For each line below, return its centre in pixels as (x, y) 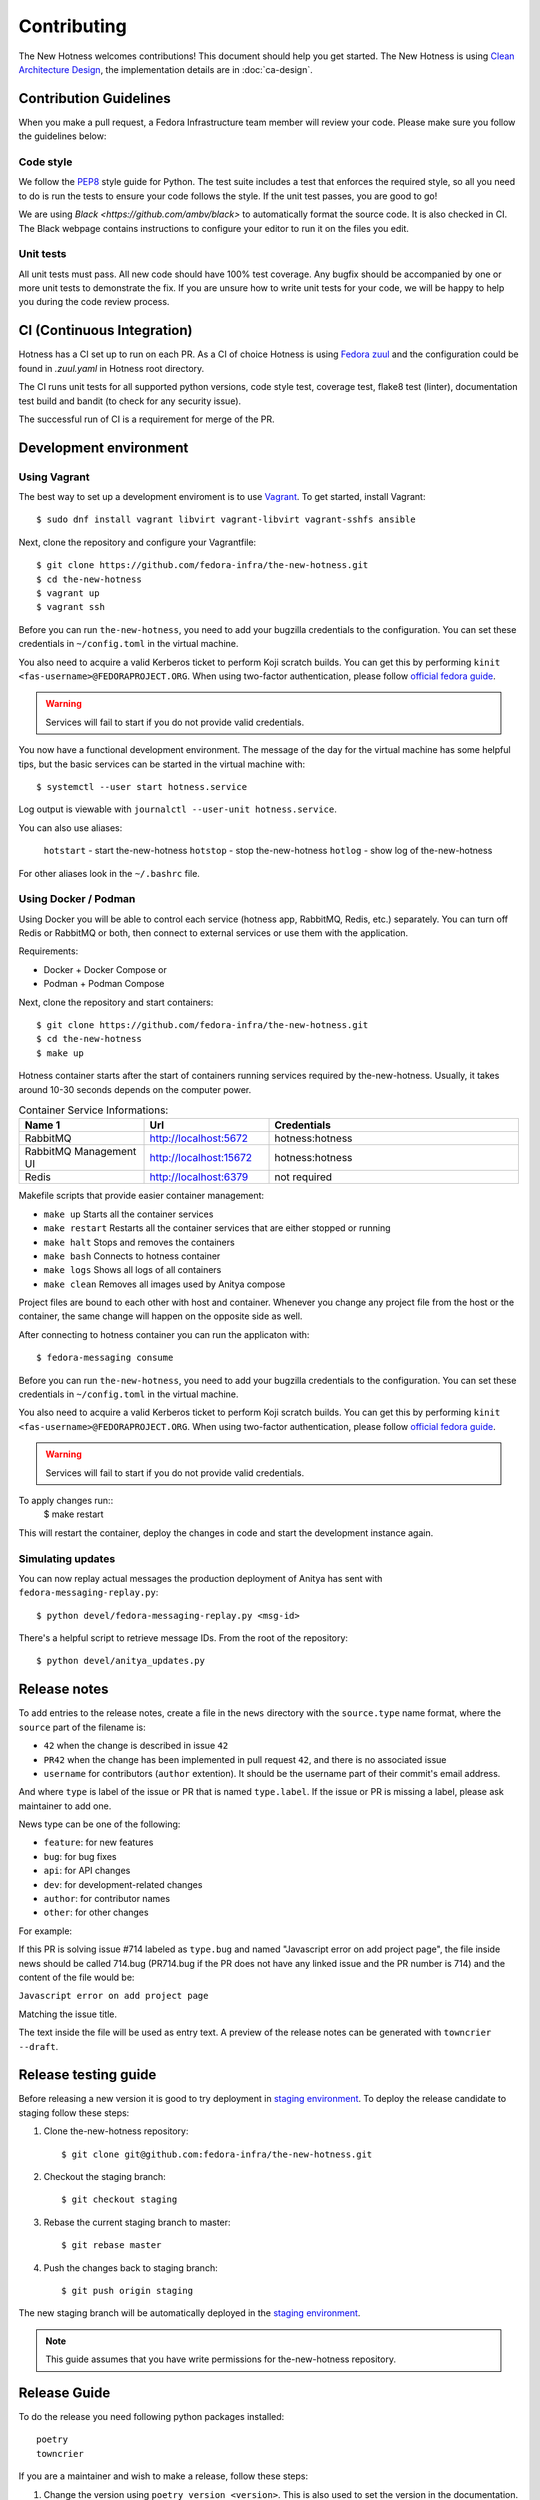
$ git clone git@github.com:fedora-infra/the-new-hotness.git (217, 2154)
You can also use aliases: (70, 827)
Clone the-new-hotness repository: (116, 2131)
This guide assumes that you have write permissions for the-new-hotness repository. (221, 2359)
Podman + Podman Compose (104, 984)
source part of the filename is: (82, 1727)
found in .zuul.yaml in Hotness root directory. (111, 368)
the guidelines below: (62, 136)
